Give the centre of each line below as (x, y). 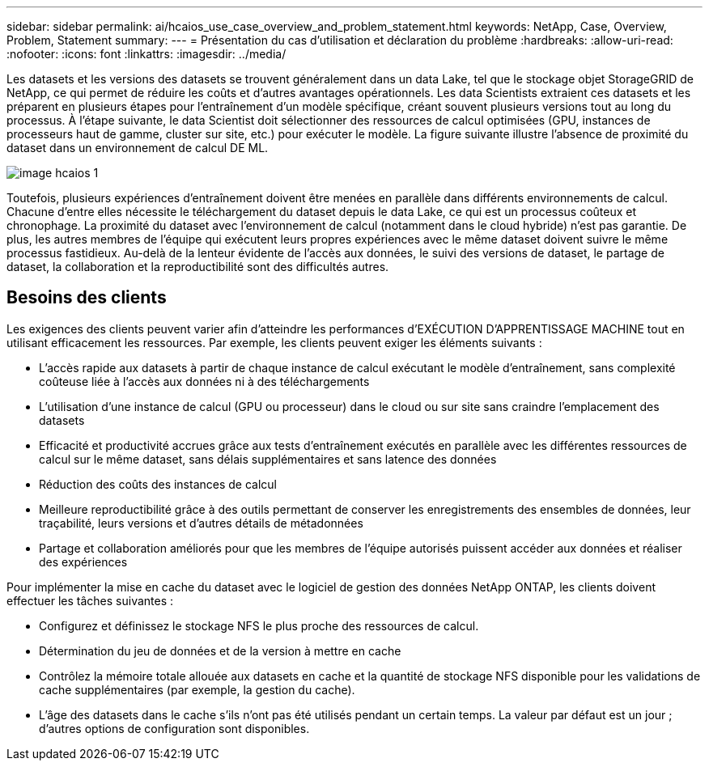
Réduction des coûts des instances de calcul (158, 484)
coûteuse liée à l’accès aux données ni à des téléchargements (204, 381)
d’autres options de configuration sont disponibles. (174, 728)
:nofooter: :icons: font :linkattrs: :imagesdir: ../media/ (146, 54)
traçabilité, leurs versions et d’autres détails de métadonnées (201, 523)
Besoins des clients (87, 298)
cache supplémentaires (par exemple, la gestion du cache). (197, 689)
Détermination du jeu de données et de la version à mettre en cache (220, 650)
